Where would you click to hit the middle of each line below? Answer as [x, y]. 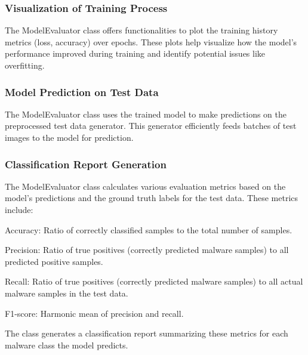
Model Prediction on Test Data [82, 92]
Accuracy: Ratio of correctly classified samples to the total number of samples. [149, 229]
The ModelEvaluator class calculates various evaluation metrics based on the [145, 186]
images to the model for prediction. [69, 137]
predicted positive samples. [54, 261]
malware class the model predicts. [67, 345]
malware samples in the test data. [67, 293]
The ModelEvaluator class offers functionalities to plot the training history [141, 30]
